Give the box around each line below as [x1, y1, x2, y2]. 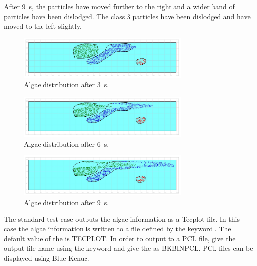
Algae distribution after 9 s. [24, 197, 109, 207]
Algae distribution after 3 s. [24, 79, 109, 90]
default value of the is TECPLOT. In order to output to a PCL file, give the [4, 233, 236, 243]
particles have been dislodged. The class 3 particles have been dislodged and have [4, 11, 251, 21]
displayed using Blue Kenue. [4, 252, 89, 263]
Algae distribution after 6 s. [24, 138, 109, 149]
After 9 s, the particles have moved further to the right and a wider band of [4, 1, 235, 11]
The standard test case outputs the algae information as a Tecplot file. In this [4, 214, 240, 224]
